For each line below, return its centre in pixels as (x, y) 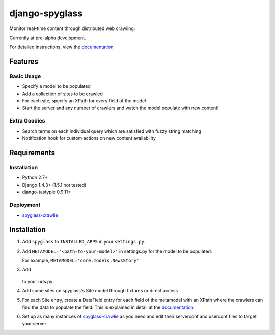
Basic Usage (25, 76)
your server (34, 323)
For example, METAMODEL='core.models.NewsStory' (81, 260)
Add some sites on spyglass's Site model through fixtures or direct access (100, 291)
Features (24, 62)
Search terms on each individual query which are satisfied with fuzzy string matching (112, 131)
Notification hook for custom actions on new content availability (89, 138)
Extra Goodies (27, 121)
